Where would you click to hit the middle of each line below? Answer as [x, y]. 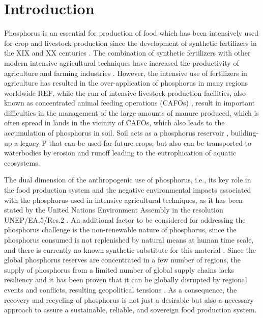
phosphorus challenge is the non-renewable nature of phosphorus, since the [120, 230]
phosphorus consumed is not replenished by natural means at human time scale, [129, 240]
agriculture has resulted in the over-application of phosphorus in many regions [126, 83]
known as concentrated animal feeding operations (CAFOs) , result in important [130, 103]
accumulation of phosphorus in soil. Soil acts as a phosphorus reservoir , [116, 133]
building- [245, 133]
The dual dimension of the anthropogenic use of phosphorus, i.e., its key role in [128, 180]
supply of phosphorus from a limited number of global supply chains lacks [119, 269]
